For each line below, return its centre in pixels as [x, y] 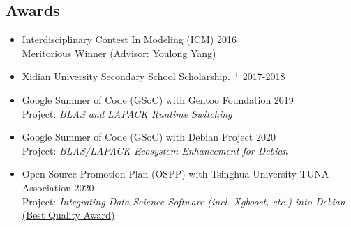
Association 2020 [58, 187]
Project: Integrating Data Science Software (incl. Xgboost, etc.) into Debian [184, 201]
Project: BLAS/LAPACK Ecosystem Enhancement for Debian [155, 150]
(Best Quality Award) [68, 215]
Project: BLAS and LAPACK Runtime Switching [127, 113]
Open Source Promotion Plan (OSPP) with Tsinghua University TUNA [175, 174]
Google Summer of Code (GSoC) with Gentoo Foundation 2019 [158, 99]
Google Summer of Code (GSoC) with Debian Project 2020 [149, 137]
